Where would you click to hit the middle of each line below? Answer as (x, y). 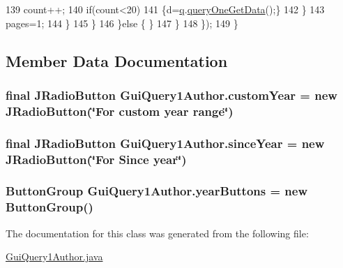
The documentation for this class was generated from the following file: (157, 233)
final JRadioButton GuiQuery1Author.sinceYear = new (165, 143)
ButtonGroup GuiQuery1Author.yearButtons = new (157, 191)
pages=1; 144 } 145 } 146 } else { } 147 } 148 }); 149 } (122, 23)
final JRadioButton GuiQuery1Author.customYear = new (171, 95)
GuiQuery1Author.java (54, 256)
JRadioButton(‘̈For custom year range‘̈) (120, 111)
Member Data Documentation (117, 60)
